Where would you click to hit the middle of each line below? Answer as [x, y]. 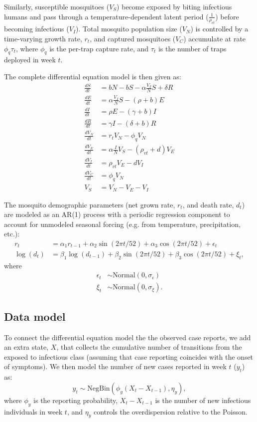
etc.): [12, 234]
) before [227, 16]
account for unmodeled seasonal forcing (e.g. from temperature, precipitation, [122, 224]
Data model [35, 316]
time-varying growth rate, [43, 38]
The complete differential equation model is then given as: [93, 76]
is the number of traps [192, 48]
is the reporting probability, [76, 400]
